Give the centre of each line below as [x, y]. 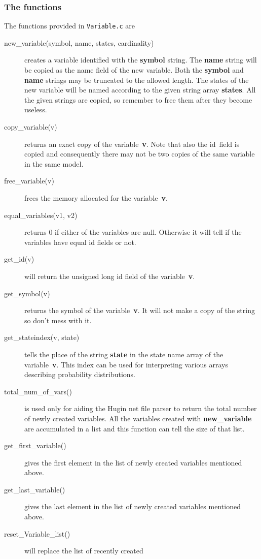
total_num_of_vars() [38, 391]
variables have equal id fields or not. [80, 242]
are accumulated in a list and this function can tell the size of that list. [135, 428]
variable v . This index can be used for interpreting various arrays [126, 364]
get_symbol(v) [27, 293]
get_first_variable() [35, 445]
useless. [36, 110]
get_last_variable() [35, 489]
